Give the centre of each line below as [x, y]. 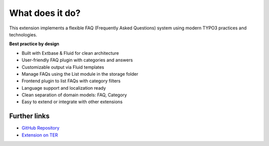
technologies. [23, 34]
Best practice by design [34, 44]
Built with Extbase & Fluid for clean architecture [70, 53]
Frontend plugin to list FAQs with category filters [71, 81]
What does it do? [45, 13]
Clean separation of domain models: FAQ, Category [74, 95]
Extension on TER [40, 135]
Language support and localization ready [64, 88]
